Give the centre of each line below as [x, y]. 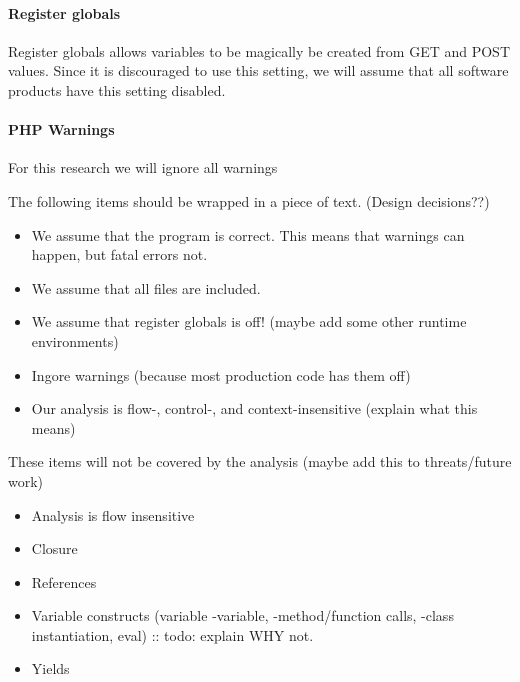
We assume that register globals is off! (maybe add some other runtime [249, 321]
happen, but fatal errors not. [119, 254]
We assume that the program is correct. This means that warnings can [248, 234]
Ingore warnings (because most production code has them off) [221, 374]
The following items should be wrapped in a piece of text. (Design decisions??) [249, 200]
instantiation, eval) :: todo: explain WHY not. [172, 634]
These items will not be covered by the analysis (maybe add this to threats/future [260, 461]
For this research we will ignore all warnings [143, 167]
